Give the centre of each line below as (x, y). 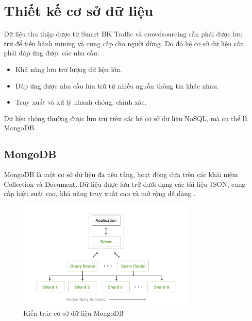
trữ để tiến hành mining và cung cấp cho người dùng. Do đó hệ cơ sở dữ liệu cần (124, 43)
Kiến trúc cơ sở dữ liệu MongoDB (74, 313)
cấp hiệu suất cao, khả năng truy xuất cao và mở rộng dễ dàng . (100, 193)
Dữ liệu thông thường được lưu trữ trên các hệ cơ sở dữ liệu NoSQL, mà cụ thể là (126, 118)
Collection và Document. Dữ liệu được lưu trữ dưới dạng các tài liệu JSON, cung (125, 184)
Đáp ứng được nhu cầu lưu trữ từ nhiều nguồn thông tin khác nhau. (117, 85)
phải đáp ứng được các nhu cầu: (52, 53)
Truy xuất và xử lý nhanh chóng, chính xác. (81, 102)
